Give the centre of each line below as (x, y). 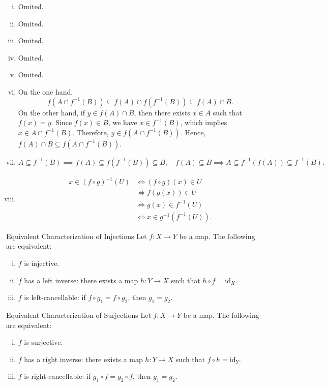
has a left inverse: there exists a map (81, 280)
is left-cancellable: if (55, 297)
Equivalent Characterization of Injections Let (77, 236)
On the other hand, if (51, 112)
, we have (123, 122)
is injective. (42, 263)
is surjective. (43, 342)
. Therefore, (91, 132)
